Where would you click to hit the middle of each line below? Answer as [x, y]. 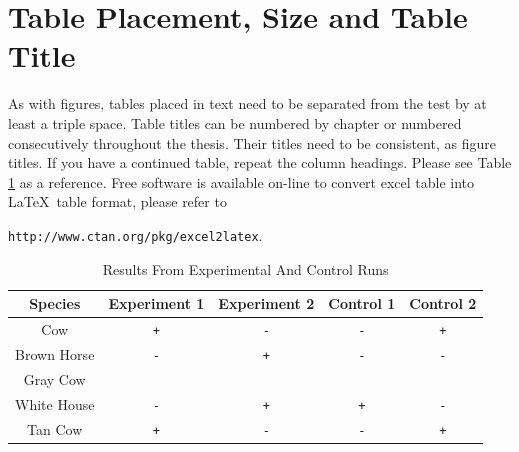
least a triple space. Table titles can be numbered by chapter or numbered [235, 122]
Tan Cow [55, 428]
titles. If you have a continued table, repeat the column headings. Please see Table [260, 162]
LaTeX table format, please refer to [117, 201]
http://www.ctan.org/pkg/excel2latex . [135, 234]
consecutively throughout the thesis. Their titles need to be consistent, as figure [252, 142]
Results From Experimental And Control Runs [245, 268]
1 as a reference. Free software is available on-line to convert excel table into [241, 181]
